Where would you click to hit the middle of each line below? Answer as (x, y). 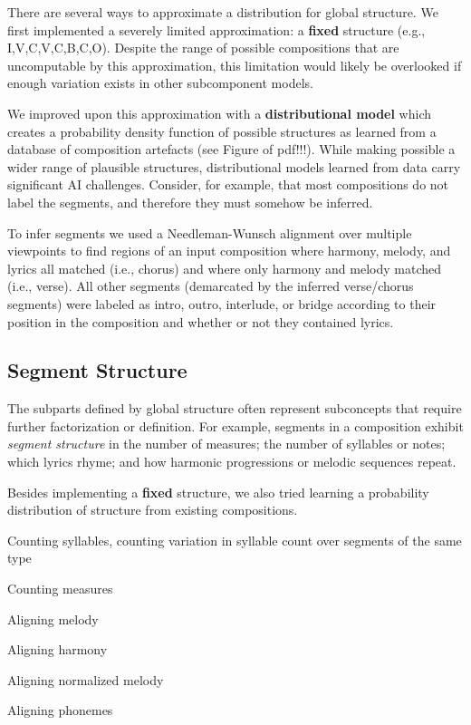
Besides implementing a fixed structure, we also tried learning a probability (218, 492)
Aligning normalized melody (86, 679)
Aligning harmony (58, 649)
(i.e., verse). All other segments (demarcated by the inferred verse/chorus (211, 286)
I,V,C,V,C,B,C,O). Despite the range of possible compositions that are (203, 48)
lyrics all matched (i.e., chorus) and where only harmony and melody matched (225, 268)
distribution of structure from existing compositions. (153, 510)
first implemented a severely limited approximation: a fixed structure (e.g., (216, 29)
